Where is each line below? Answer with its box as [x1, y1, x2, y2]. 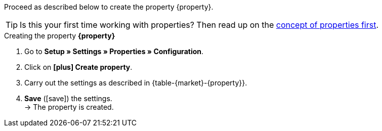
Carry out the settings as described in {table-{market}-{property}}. [24, 78, 247, 87]
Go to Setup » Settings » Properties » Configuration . [24, 47, 204, 56]
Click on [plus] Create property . [24, 63, 133, 71]
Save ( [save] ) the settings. [24, 94, 112, 103]
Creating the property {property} [4, 31, 115, 40]
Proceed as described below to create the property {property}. [4, 3, 214, 11]
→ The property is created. [24, 103, 114, 111]
